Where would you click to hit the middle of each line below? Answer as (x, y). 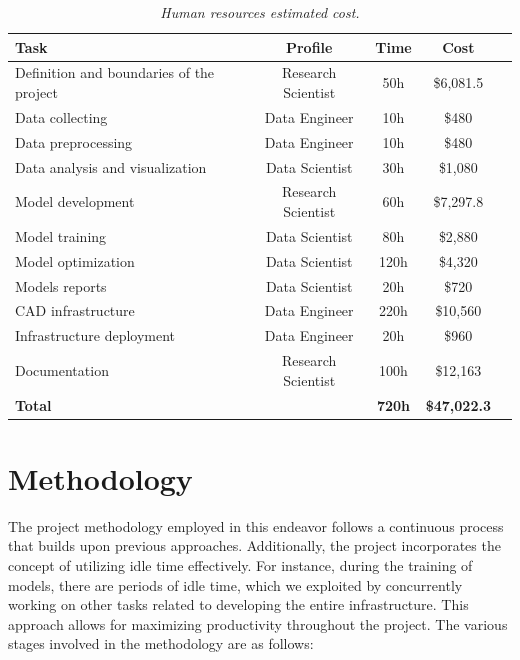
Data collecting (61, 116)
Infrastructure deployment (95, 335)
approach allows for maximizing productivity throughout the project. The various (258, 623)
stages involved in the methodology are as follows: (161, 643)
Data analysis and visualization (111, 166)
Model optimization (75, 260)
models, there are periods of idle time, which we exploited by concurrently (235, 584)
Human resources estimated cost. (260, 12)
